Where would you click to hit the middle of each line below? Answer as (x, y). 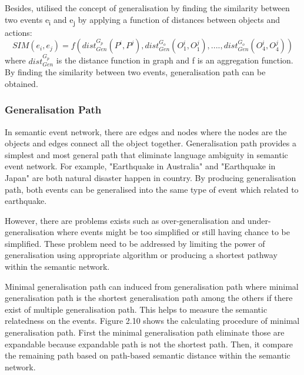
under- (259, 220)
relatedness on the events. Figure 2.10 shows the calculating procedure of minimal (152, 321)
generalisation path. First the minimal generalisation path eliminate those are (145, 332)
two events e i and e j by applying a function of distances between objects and (142, 20)
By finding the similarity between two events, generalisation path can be (135, 72)
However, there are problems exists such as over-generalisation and (125, 220)
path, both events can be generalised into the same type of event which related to (152, 189)
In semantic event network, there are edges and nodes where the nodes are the (146, 131)
